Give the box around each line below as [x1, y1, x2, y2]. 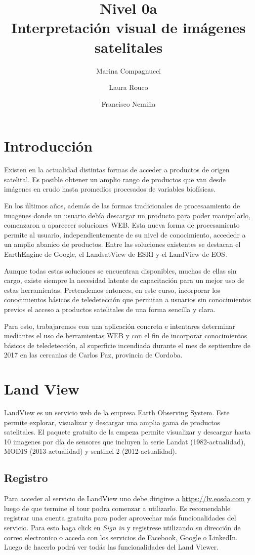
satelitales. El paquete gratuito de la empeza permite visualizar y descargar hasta [4, 427, 251, 437]
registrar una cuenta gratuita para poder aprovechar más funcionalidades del [4, 513, 236, 523]
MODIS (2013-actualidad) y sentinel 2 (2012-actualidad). [4, 446, 177, 456]
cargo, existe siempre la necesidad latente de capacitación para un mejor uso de [4, 275, 245, 285]
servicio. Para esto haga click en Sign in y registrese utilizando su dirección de [4, 522, 241, 532]
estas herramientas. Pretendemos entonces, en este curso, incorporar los [4, 284, 220, 295]
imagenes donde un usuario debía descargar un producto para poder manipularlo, [4, 210, 251, 220]
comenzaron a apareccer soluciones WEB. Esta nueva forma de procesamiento [4, 220, 240, 230]
